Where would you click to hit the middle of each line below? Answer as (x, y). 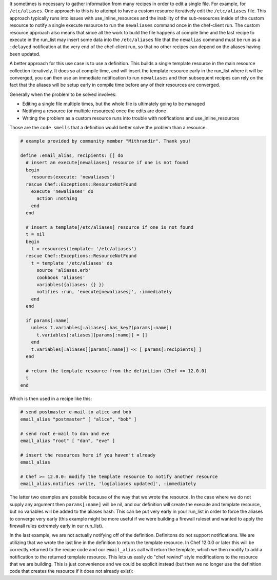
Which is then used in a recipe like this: (51, 398)
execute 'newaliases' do (62, 191)
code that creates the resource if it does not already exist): (71, 571)
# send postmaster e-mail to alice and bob (76, 412)
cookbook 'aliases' (61, 277)
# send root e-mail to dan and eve (65, 434)
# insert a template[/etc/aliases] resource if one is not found (110, 227)
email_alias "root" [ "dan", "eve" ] (68, 441)
